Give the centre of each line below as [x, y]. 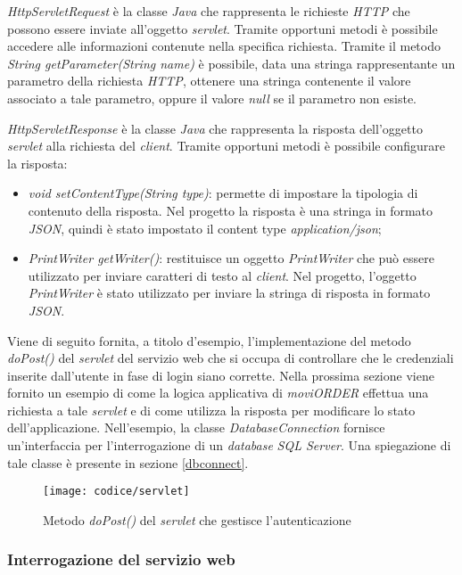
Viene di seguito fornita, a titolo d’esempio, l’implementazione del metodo [209, 340]
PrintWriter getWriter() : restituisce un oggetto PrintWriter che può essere [231, 258]
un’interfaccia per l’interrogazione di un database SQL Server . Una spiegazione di [229, 445]
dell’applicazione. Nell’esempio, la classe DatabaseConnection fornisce [196, 427]
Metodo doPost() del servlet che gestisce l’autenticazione [197, 519]
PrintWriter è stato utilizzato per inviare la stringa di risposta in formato [229, 293]
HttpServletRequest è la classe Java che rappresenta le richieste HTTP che [209, 11]
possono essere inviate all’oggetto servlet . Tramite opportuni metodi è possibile [223, 28]
